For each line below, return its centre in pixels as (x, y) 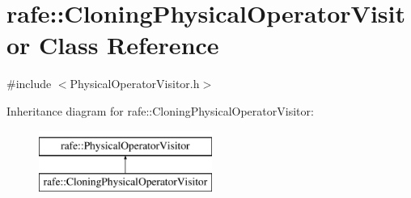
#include (29, 84)
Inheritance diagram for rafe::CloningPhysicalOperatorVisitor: (160, 110)
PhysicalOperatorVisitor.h (135, 84)
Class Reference (129, 45)
